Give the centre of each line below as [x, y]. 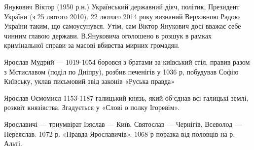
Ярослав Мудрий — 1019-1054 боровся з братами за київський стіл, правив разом [127, 61]
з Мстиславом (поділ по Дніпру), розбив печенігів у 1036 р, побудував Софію [121, 71]
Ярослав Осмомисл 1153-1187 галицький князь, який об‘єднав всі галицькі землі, [126, 97]
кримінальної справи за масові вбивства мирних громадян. [92, 45]
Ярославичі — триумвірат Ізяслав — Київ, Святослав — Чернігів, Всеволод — [123, 124]
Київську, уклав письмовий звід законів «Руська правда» [90, 81]
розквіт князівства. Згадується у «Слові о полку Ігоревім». [92, 107]
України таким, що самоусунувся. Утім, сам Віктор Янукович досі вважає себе [123, 26]
